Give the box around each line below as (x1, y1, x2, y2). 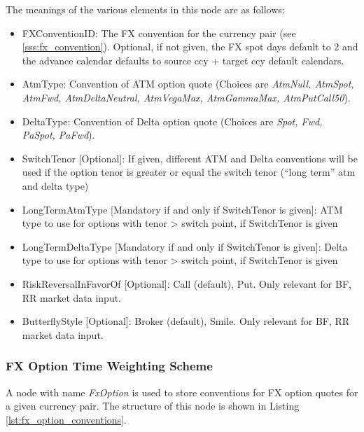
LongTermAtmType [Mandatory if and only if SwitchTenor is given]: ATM (22, 202, 343, 216)
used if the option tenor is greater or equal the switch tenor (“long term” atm (22, 165, 356, 179)
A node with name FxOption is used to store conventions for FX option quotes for (6, 384, 358, 399)
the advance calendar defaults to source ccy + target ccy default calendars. (22, 53, 344, 67)
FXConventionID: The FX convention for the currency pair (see (22, 25, 296, 40)
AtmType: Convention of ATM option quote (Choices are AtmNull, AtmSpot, (22, 76, 354, 91)
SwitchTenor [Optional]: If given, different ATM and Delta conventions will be (22, 151, 358, 165)
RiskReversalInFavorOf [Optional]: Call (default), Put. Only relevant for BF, (22, 276, 351, 291)
